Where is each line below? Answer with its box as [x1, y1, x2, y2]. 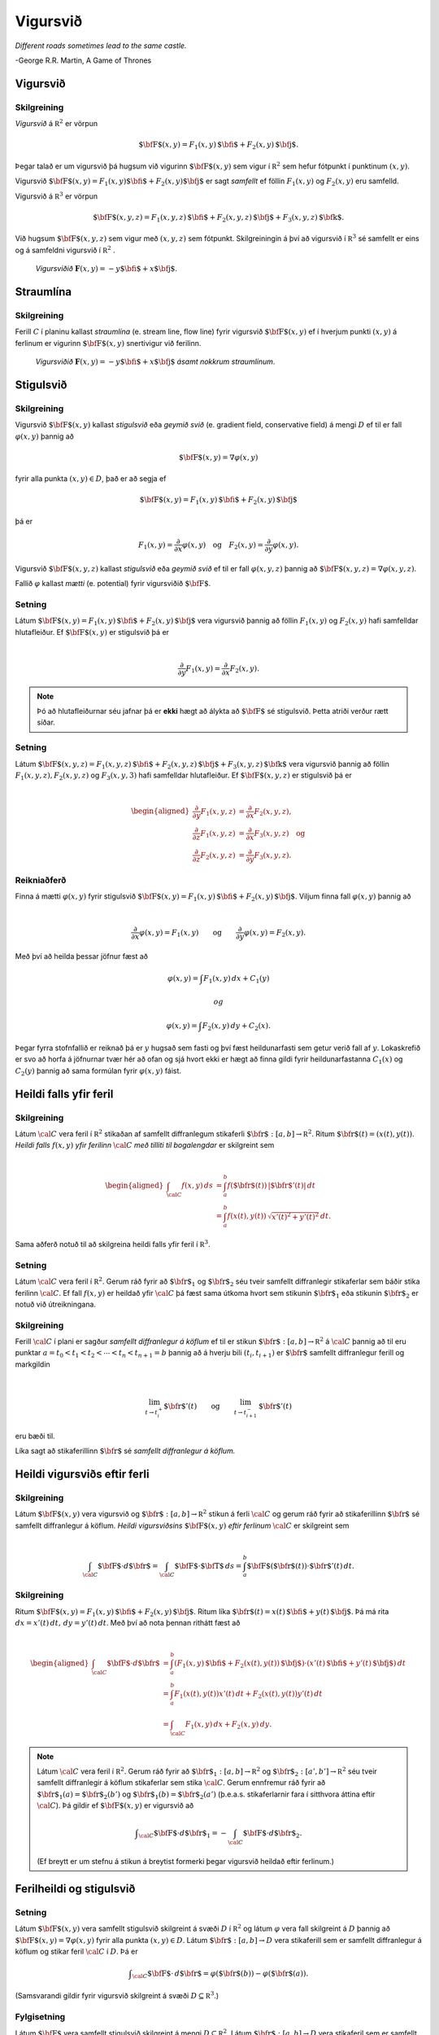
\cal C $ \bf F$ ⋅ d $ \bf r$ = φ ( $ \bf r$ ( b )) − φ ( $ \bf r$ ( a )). [132, 1968, 309, 1980]
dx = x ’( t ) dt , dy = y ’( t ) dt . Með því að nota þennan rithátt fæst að [15, 1617, 241, 1627]
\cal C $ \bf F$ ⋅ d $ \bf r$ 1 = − [138, 1828, 227, 1840]
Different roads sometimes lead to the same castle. [15, 41, 187, 50]
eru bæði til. [15, 1431, 56, 1441]
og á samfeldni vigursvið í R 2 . [15, 244, 115, 255]
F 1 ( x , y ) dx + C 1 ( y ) [203, 974, 270, 985]
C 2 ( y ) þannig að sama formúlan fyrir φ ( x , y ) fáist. [15, 1066, 182, 1078]
